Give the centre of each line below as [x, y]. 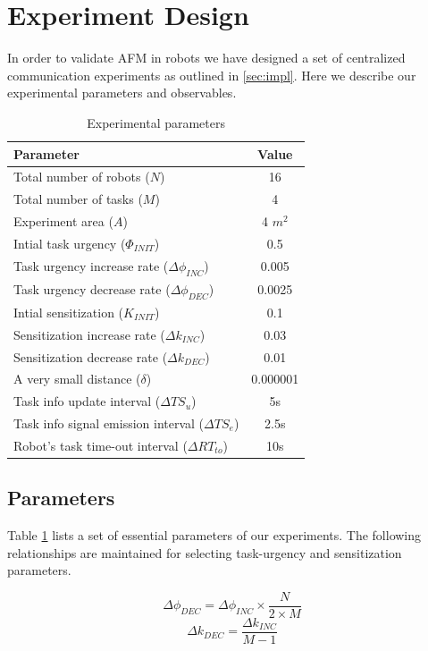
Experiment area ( [63, 221]
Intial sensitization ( [69, 312]
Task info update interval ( [87, 401]
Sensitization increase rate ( [89, 334]
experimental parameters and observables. [122, 93]
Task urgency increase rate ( [91, 265]
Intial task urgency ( [70, 243]
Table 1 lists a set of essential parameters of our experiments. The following [214, 535]
